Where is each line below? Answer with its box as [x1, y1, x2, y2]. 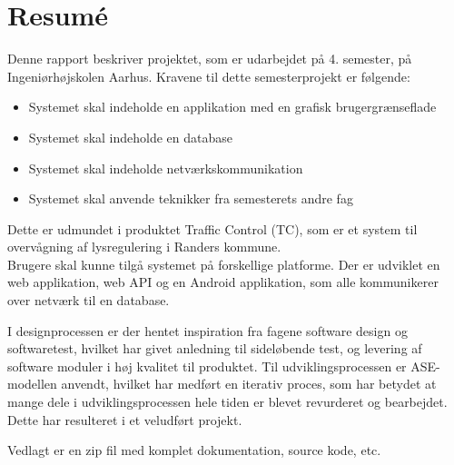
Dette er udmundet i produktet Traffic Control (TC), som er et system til [7, 219, 418, 238]
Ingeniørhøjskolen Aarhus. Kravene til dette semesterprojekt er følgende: [7, 66, 410, 85]
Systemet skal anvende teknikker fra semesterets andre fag [28, 189, 353, 208]
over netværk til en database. [7, 291, 170, 310]
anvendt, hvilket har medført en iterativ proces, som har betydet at [61, 374, 437, 393]
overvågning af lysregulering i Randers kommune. [7, 237, 281, 256]
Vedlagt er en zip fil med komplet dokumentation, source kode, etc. [7, 440, 381, 460]
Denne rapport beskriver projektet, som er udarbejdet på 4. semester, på [7, 49, 412, 68]
